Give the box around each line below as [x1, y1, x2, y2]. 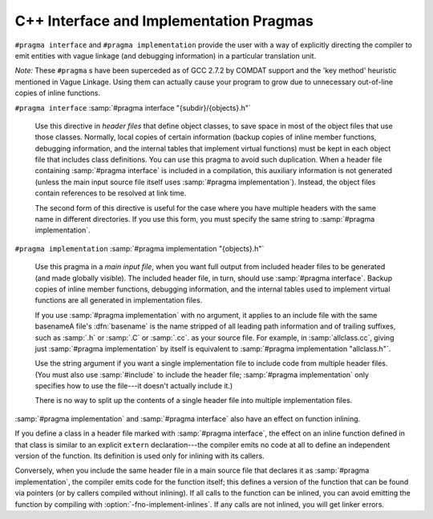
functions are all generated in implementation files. [34, 296, 203, 305]
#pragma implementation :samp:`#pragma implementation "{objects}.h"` [14, 243, 265, 253]
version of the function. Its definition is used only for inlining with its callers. [14, 451, 265, 461]
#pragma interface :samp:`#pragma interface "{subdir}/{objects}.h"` [14, 103, 252, 112]
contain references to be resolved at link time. [34, 188, 187, 198]
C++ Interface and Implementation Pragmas [14, 12, 314, 30]
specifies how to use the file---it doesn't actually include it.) [34, 381, 233, 391]
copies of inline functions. [14, 88, 100, 98]
